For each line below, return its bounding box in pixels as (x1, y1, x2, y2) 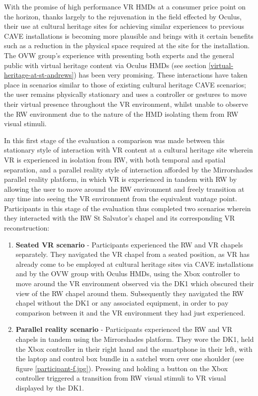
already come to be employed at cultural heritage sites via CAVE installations (15, 258, 254, 269)
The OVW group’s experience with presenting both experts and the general (4, 50, 234, 60)
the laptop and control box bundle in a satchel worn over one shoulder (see (15, 353, 244, 364)
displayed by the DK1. (15, 382, 84, 393)
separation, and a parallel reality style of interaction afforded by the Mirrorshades (4, 164, 253, 174)
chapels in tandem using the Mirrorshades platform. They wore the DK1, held (15, 334, 254, 344)
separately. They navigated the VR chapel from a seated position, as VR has (15, 249, 250, 259)
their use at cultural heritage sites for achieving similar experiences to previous (4, 21, 244, 31)
